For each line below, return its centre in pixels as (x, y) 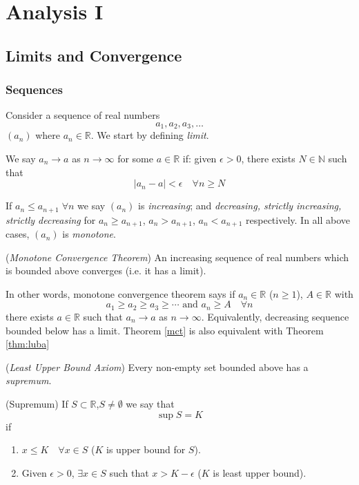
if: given (200, 159)
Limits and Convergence (94, 55)
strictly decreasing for (51, 219)
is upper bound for (146, 449)
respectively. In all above (298, 219)
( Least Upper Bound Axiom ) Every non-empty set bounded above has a (157, 367)
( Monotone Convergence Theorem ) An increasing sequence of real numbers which (177, 257)
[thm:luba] (28, 344)
